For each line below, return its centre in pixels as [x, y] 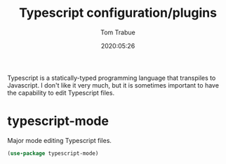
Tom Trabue [118, 32]
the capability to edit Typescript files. [61, 93]
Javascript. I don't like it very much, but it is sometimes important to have [113, 85]
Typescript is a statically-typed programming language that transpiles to [112, 78]
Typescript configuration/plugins [118, 13]
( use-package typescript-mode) [53, 153]
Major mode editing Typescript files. [60, 140]
